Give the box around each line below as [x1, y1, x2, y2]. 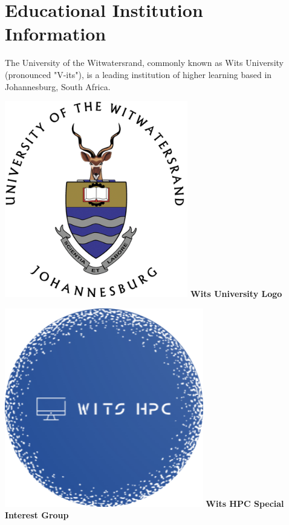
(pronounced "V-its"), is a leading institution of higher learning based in [5, 68, 272, 80]
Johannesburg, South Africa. [5, 80, 111, 93]
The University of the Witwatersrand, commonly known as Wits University [5, 56, 284, 69]
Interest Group [5, 509, 69, 521]
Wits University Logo [190, 287, 282, 300]
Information [5, 21, 106, 46]
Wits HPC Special [206, 497, 284, 509]
